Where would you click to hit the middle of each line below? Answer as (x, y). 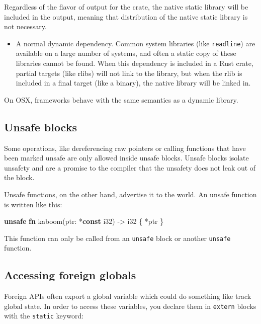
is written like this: (33, 204)
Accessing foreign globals (70, 275)
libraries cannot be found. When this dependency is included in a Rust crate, (135, 63)
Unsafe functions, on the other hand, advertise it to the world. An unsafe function (130, 194)
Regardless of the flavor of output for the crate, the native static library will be (126, 7)
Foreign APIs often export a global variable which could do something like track (128, 296)
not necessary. (25, 26)
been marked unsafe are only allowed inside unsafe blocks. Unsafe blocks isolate (126, 158)
